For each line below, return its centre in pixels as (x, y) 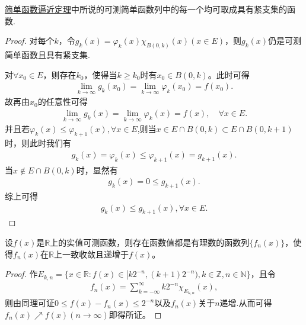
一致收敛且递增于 (95, 254)
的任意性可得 (63, 102)
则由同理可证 (30, 303)
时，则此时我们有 (38, 143)
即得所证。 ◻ (135, 314)
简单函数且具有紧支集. (47, 55)
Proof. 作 (21, 274)
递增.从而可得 (246, 303)
